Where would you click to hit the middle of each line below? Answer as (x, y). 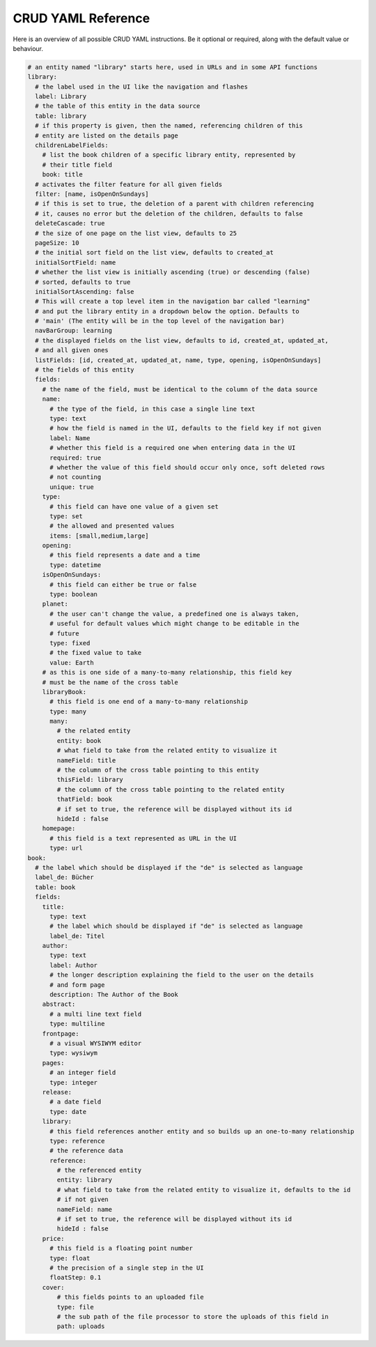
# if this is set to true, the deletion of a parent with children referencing (175, 204)
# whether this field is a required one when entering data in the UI (173, 448)
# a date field (76, 1102)
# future (64, 633)
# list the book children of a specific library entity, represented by (169, 155)
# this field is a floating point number (121, 1248)
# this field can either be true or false (123, 585)
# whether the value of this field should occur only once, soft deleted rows (187, 467)
